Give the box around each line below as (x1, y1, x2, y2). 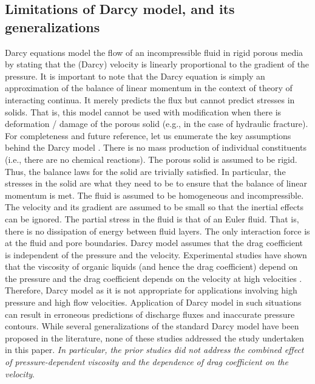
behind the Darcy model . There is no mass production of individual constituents (5, 141, 307, 154)
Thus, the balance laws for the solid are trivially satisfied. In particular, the (5, 165, 286, 177)
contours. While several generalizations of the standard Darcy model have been (5, 320, 299, 332)
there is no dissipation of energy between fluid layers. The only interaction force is (5, 224, 310, 237)
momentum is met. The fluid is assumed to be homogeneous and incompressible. (5, 188, 304, 201)
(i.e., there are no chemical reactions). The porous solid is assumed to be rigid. (5, 153, 297, 165)
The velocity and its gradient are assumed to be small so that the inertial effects (5, 201, 304, 213)
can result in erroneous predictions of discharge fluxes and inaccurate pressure (5, 307, 295, 320)
